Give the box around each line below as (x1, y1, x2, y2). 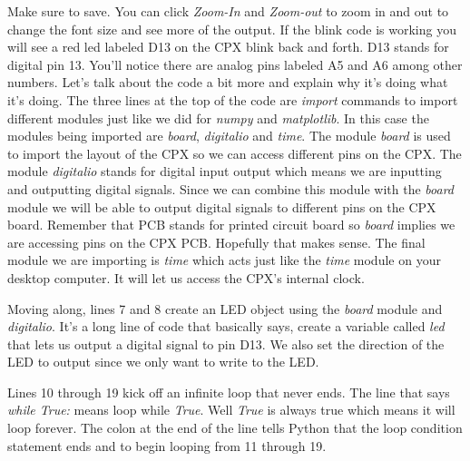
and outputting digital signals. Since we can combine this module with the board (7, 179, 454, 198)
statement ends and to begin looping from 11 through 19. (7, 436, 327, 455)
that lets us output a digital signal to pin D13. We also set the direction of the (7, 334, 445, 353)
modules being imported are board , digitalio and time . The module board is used (7, 126, 451, 145)
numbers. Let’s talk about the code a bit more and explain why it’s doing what (7, 73, 448, 92)
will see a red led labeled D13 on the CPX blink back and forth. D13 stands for (7, 37, 449, 56)
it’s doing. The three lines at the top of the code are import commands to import (7, 90, 458, 109)
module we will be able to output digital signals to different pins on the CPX (7, 197, 436, 216)
